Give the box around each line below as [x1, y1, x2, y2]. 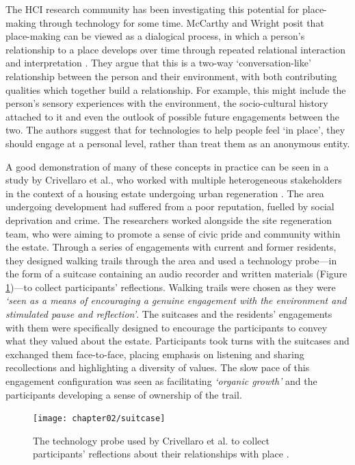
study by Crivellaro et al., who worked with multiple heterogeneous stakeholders [5, 173, 342, 187]
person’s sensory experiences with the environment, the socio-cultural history [5, 96, 328, 110]
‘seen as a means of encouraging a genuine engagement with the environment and [5, 293, 347, 307]
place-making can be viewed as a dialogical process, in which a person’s [5, 29, 305, 43]
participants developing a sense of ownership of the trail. [5, 387, 242, 401]
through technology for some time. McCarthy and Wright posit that [39, 15, 324, 29]
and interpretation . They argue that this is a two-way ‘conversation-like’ [5, 55, 311, 70]
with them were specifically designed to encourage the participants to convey [5, 320, 328, 334]
